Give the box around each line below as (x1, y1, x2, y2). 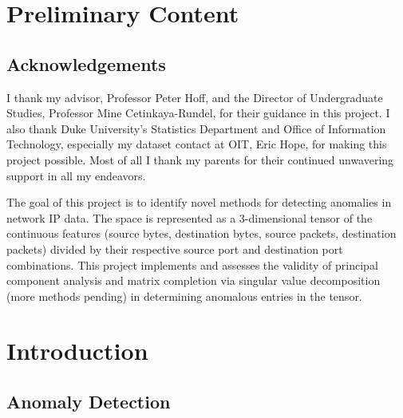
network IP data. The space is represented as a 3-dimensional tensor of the (6, 209, 373, 226)
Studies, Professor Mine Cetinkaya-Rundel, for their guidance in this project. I (6, 104, 390, 121)
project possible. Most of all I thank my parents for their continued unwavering (6, 151, 394, 168)
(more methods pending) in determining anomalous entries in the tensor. (6, 287, 362, 304)
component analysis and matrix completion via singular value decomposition (6, 272, 381, 289)
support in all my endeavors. (6, 167, 146, 183)
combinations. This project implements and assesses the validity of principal (6, 256, 378, 273)
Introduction (6, 334, 148, 367)
